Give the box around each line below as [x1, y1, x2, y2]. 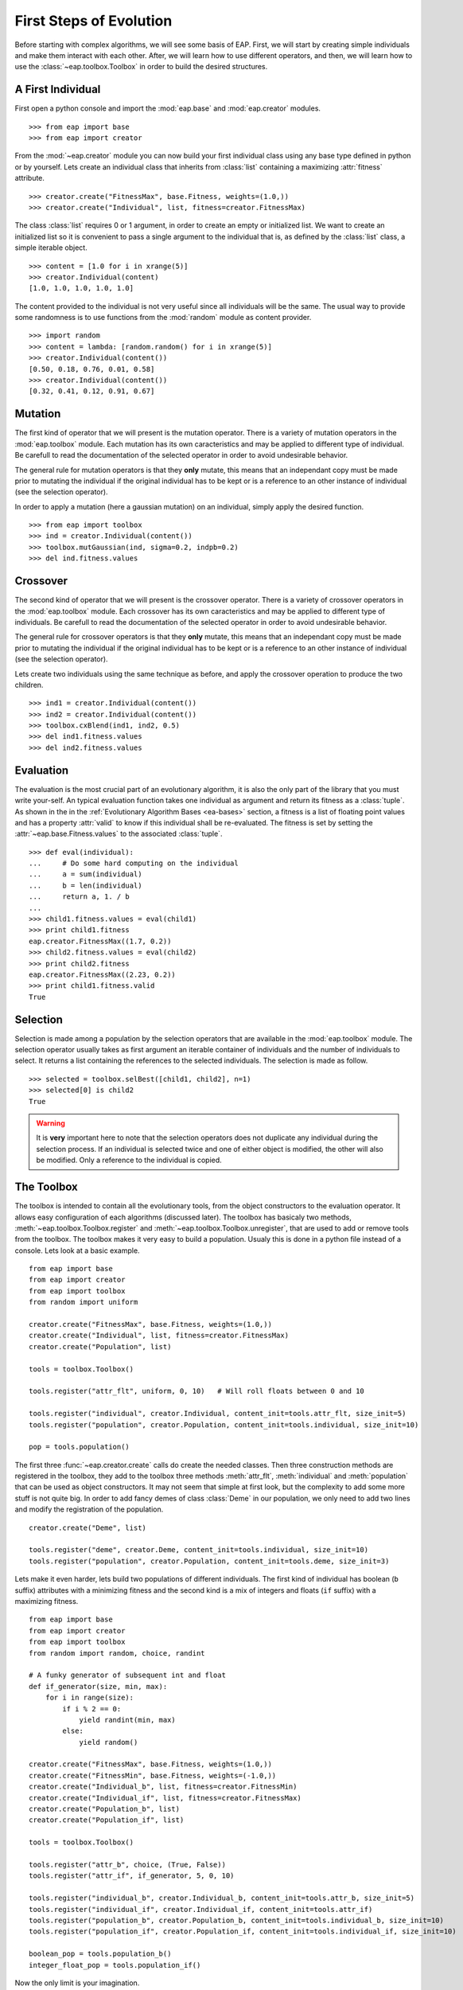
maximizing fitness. [14, 1597, 79, 1606]
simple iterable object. [14, 243, 88, 252]
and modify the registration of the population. [14, 1504, 164, 1514]
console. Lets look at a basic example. [14, 1246, 140, 1255]
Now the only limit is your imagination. [14, 1978, 140, 1988]
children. [14, 680, 44, 689]
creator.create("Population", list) [29, 1342, 172, 1351]
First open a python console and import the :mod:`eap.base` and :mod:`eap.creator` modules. [14, 103, 321, 113]
